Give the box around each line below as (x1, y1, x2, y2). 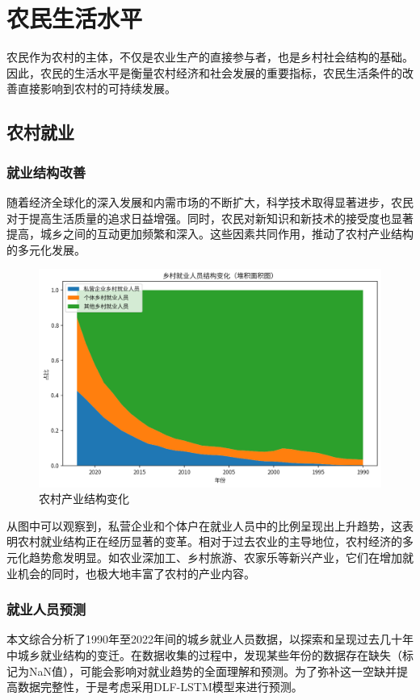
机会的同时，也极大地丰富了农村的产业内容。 (17, 564, 255, 581)
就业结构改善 (6, 161, 86, 182)
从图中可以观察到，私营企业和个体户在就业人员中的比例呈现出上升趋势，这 (6, 517, 402, 534)
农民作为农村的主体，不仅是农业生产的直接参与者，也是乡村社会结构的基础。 (6, 48, 414, 65)
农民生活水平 (6, 2, 143, 35)
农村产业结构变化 (39, 490, 129, 507)
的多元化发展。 (6, 241, 86, 258)
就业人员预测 (6, 599, 86, 619)
